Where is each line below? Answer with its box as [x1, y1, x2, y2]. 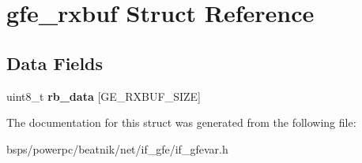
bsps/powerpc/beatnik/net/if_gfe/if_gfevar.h [6, 140, 228, 157]
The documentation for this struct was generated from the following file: [6, 114, 356, 131]
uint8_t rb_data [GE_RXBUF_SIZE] [6, 87, 201, 104]
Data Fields [6, 50, 104, 75]
